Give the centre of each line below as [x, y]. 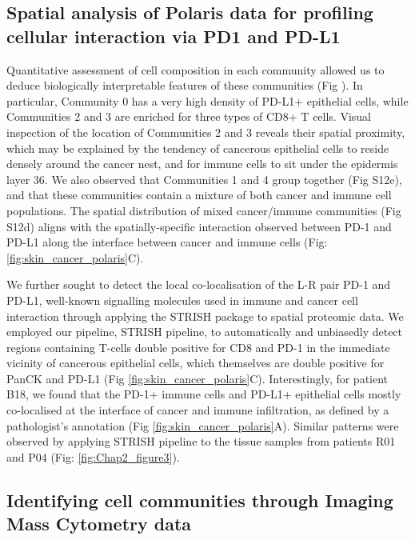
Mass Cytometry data [99, 524]
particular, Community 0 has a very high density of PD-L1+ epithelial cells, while [207, 100]
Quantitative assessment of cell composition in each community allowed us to [196, 69]
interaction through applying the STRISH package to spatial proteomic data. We [205, 316]
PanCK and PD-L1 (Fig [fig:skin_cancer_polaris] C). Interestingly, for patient [198, 378]
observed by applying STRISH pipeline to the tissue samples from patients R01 [201, 441]
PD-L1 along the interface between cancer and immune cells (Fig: [167, 242]
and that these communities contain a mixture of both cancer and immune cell [199, 195]
